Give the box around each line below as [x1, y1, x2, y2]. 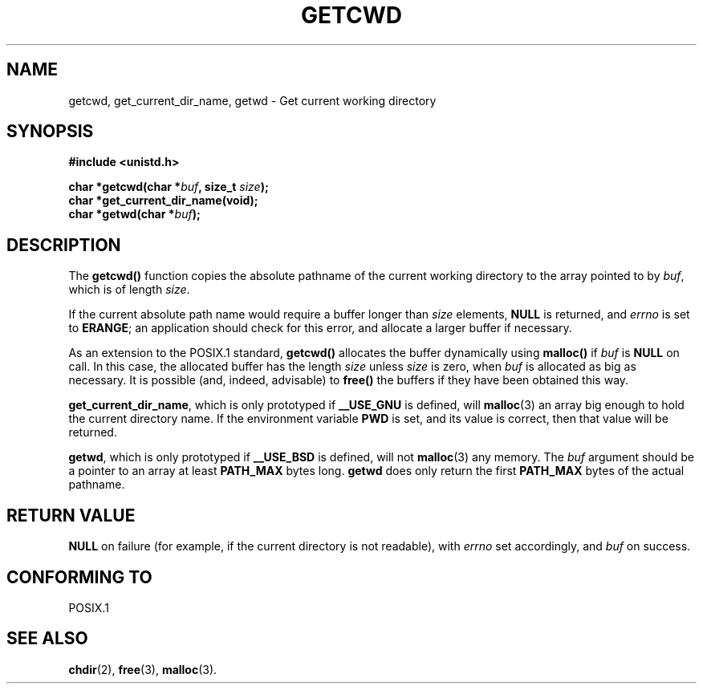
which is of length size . [68, 282, 190, 297]
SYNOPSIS [6, 121, 94, 142]
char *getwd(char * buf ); [68, 207, 201, 221]
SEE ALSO [6, 628, 88, 649]
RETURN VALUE [6, 505, 136, 526]
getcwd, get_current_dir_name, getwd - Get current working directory [68, 93, 437, 108]
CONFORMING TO [6, 566, 152, 587]
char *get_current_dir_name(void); [68, 193, 258, 208]
